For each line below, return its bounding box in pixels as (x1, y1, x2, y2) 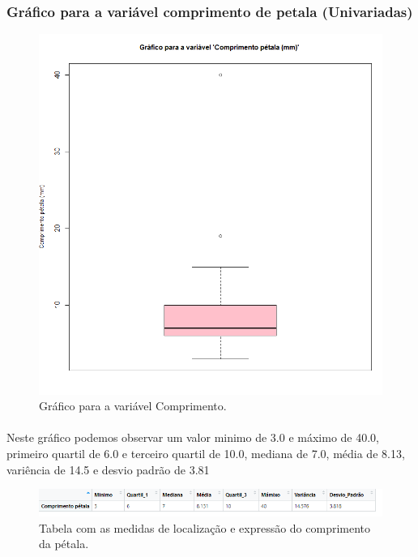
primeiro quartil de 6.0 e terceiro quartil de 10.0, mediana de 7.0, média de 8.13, (6, 444, 405, 461)
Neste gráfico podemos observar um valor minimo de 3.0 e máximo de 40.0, (6, 429, 379, 446)
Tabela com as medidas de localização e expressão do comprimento (39, 519, 371, 536)
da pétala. (39, 535, 89, 552)
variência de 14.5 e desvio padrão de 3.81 (6, 461, 210, 478)
